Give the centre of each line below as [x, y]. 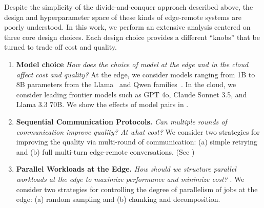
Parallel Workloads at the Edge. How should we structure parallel [126, 169]
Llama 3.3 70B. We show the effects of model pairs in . [102, 104]
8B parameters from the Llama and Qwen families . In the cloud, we [126, 84]
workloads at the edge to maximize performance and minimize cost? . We [130, 179]
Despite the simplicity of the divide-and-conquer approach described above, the [129, 7]
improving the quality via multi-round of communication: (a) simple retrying [137, 142]
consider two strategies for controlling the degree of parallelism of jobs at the [137, 189]
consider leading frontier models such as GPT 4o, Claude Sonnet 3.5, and [131, 94]
